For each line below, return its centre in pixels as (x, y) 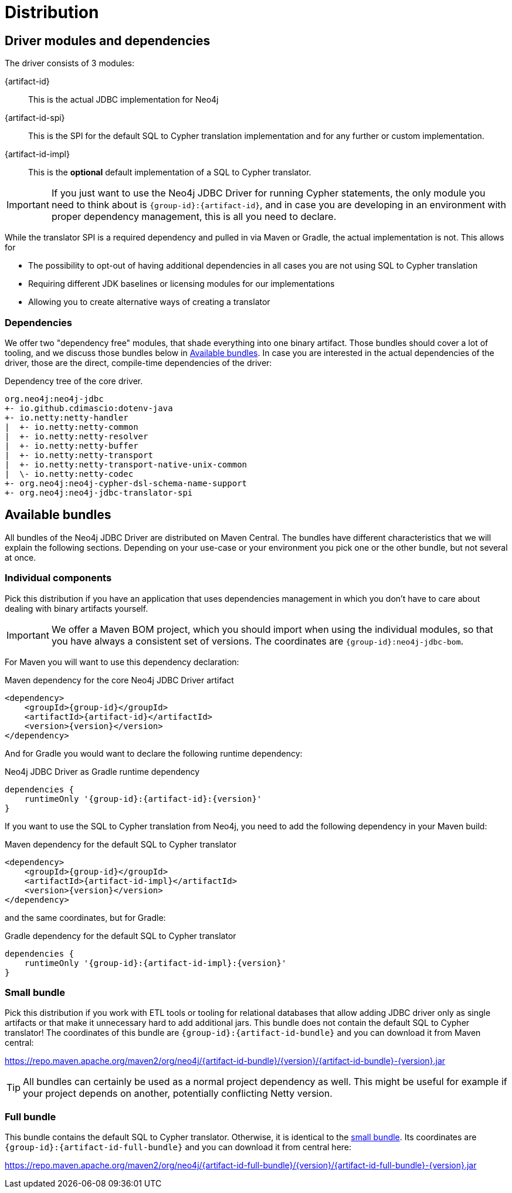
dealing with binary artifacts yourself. (77, 608)
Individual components (58, 578)
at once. (21, 557)
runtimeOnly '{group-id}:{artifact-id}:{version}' (143, 799)
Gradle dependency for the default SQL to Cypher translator (121, 936)
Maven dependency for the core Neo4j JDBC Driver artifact (119, 680)
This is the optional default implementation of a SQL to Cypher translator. (170, 172)
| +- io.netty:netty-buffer (72, 445)
